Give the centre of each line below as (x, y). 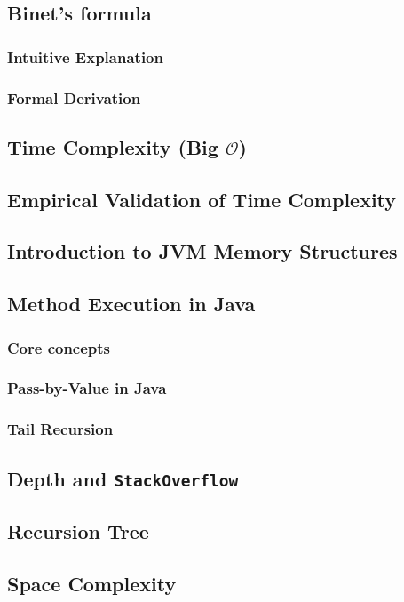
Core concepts (59, 347)
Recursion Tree (78, 530)
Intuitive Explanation (85, 56)
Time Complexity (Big (113, 146)
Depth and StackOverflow (123, 478)
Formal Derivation (74, 97)
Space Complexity (92, 583)
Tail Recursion (60, 429)
